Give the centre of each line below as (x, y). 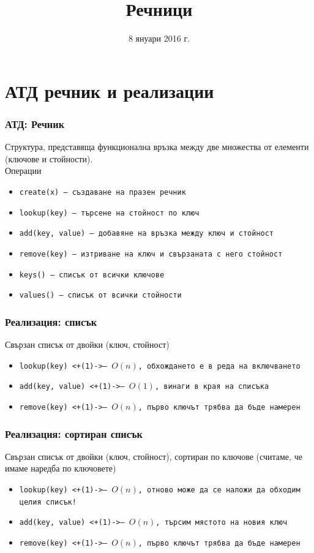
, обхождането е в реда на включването (219, 366)
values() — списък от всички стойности (100, 295)
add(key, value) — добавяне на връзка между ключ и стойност (147, 234)
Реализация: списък (51, 321)
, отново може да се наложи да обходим (219, 490)
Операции (23, 171)
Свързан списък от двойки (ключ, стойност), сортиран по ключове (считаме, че (154, 456)
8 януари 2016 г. (159, 38)
